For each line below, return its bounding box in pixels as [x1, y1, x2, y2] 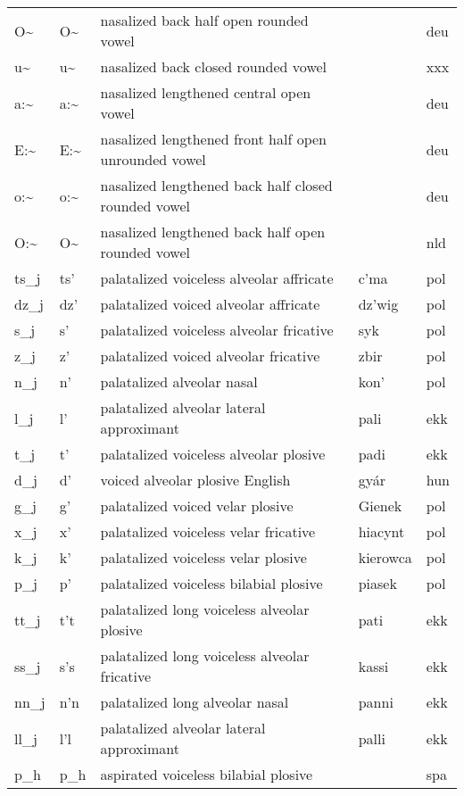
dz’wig [358, 294, 399, 314]
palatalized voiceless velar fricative [100, 521, 316, 542]
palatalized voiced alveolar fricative [100, 345, 320, 366]
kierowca [358, 547, 412, 568]
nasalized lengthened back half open [100, 221, 326, 242]
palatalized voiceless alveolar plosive [100, 444, 326, 464]
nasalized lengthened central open [100, 82, 311, 103]
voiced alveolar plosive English [100, 469, 291, 490]
